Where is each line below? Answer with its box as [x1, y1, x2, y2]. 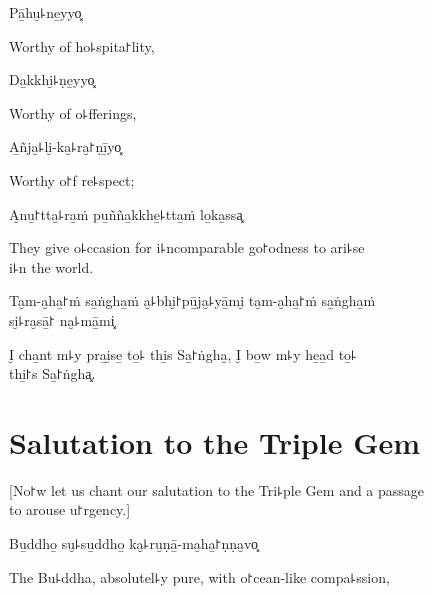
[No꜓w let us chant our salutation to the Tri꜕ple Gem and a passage [9, 479, 425, 500]
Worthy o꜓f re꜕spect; [9, 169, 135, 190]
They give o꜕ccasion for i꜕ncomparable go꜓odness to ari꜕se [9, 237, 365, 258]
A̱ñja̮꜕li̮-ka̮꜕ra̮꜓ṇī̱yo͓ [9, 136, 122, 157]
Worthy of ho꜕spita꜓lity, [9, 35, 155, 56]
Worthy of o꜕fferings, [9, 102, 137, 123]
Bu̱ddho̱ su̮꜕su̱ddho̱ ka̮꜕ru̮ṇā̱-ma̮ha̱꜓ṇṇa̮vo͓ [9, 533, 259, 554]
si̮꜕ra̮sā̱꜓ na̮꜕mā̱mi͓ [9, 309, 115, 330]
